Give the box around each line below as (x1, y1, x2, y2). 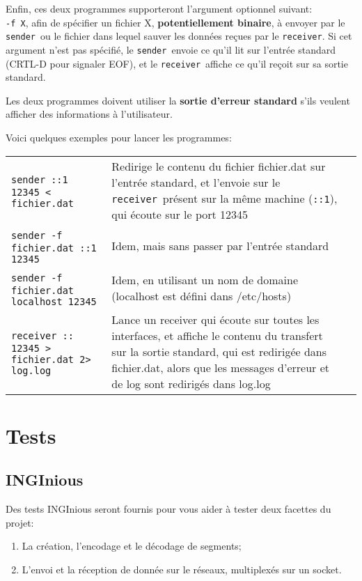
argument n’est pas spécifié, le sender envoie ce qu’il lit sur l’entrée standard (6, 42, 336, 56)
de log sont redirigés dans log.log (111, 375, 271, 392)
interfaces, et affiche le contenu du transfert (111, 327, 323, 343)
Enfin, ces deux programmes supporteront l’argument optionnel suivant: (6, 1, 313, 15)
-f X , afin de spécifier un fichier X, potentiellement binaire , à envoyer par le (6, 15, 345, 29)
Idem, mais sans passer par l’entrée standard (111, 237, 329, 254)
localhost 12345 (11, 295, 97, 307)
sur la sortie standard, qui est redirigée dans (111, 343, 327, 359)
